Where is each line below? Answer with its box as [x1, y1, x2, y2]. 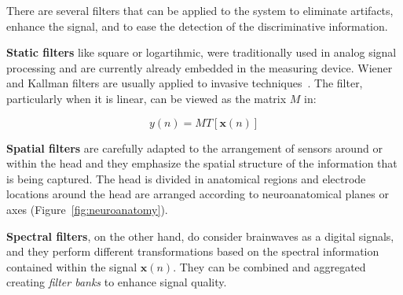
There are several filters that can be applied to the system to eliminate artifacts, [6, 2, 394, 18]
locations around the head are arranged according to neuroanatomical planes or [6, 186, 389, 202]
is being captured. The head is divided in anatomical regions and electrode [6, 170, 366, 186]
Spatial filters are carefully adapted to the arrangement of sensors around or [6, 139, 383, 156]
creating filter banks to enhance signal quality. [6, 274, 227, 290]
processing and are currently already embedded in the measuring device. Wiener [6, 59, 393, 76]
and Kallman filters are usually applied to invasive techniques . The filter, [6, 75, 363, 91]
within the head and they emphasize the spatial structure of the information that [6, 155, 398, 171]
